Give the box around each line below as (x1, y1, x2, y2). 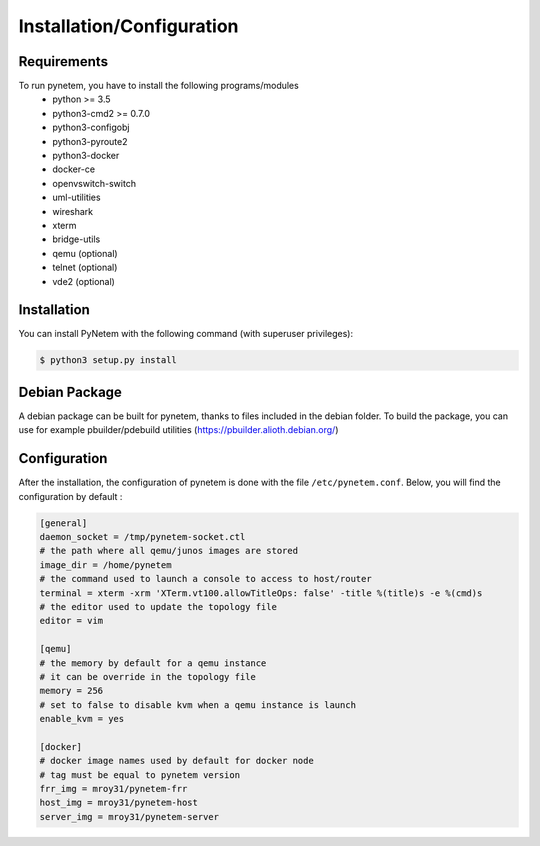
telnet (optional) (52, 261, 118, 274)
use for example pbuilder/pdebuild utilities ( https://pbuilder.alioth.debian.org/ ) (18, 424, 339, 436)
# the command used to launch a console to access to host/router (39, 573, 372, 585)
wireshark (52, 205, 94, 217)
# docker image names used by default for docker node (39, 755, 314, 767)
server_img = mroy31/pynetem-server (39, 811, 220, 822)
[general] (39, 517, 88, 529)
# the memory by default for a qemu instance (39, 657, 267, 669)
